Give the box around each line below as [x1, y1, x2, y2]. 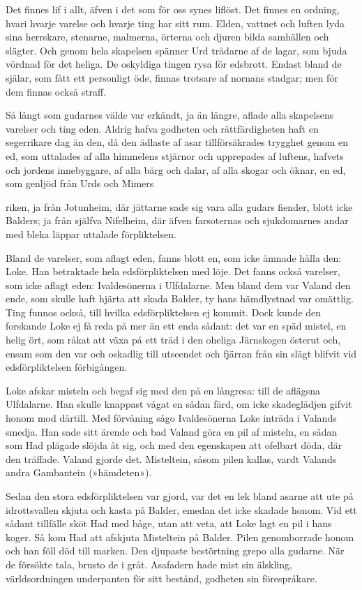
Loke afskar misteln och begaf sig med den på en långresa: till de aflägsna [6, 383, 320, 397]
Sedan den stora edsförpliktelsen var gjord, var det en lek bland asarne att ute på [6, 489, 354, 503]
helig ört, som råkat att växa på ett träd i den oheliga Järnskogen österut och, [6, 332, 341, 347]
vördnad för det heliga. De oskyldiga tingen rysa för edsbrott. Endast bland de [6, 57, 342, 71]
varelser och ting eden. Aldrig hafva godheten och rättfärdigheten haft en [6, 121, 319, 135]
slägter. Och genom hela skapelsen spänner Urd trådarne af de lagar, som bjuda [6, 43, 347, 57]
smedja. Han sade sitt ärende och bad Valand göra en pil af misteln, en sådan [6, 424, 338, 438]
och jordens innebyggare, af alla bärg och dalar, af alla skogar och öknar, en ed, [6, 162, 346, 177]
